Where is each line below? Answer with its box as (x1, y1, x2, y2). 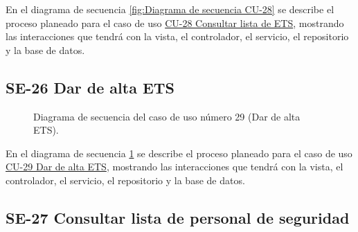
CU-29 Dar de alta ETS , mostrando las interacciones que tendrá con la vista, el (6, 159, 343, 174)
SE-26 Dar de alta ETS (6, 76, 175, 98)
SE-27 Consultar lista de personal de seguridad (6, 206, 350, 228)
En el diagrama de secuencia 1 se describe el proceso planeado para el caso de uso (6, 145, 352, 160)
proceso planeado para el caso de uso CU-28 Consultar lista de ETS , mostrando (6, 15, 344, 30)
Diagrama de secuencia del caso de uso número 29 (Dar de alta (33, 109, 301, 123)
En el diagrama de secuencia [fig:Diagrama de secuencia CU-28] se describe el (6, 2, 334, 16)
